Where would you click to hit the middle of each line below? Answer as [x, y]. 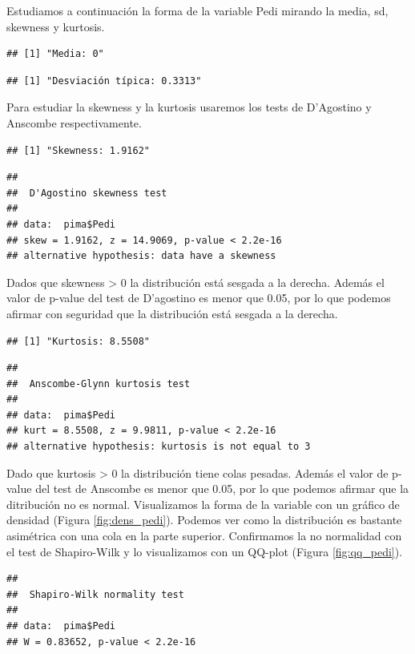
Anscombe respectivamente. [74, 122]
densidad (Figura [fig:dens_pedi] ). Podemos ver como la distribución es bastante [204, 520]
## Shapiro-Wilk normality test [95, 594]
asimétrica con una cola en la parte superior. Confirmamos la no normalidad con [204, 536]
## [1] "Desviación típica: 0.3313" [104, 81]
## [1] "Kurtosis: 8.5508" [78, 341]
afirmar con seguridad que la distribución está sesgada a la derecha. [172, 313]
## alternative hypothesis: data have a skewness [141, 256]
